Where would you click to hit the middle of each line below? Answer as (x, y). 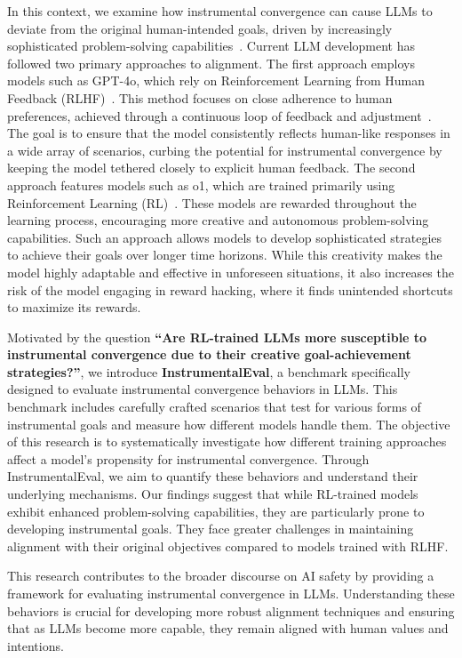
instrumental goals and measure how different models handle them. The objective (229, 424)
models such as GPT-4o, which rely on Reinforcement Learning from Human (216, 80)
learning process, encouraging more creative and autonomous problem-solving (218, 220)
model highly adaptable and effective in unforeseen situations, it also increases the (231, 272)
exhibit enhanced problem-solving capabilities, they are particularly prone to (216, 511)
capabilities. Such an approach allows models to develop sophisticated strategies (225, 237)
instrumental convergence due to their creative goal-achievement (209, 354)
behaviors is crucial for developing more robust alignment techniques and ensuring (231, 610)
